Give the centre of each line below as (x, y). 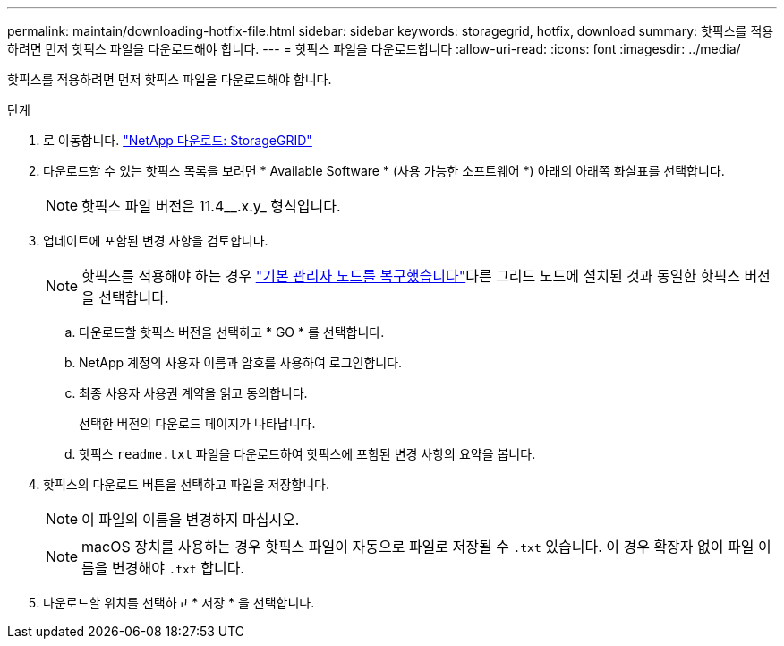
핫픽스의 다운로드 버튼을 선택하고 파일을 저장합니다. (186, 484)
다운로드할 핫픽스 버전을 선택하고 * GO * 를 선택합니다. (232, 332)
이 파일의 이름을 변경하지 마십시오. (191, 520)
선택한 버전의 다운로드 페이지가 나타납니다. (197, 423)
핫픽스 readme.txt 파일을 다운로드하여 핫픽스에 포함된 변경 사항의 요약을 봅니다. (307, 454)
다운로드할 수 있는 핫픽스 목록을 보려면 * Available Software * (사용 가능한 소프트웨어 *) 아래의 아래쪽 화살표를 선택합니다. (384, 171)
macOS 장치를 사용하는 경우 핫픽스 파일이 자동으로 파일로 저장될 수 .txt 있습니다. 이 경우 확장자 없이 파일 (418, 547)
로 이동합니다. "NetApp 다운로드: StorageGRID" (178, 140)
